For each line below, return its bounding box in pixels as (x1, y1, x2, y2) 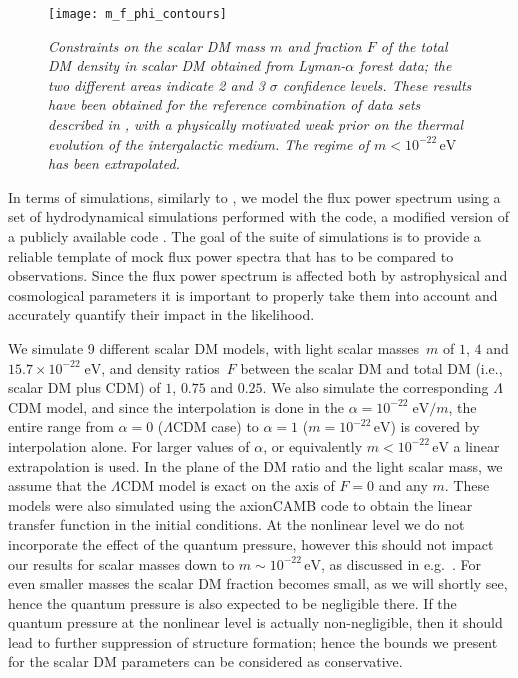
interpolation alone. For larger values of (8, 435, 250, 456)
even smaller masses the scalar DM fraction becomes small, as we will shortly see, (8, 573, 508, 594)
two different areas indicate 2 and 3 (48, 74, 265, 95)
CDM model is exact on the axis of (120, 475, 335, 496)
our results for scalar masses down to (8, 553, 235, 574)
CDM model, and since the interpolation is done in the (8, 396, 345, 417)
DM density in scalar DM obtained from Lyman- (48, 55, 346, 76)
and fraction (287, 35, 362, 56)
